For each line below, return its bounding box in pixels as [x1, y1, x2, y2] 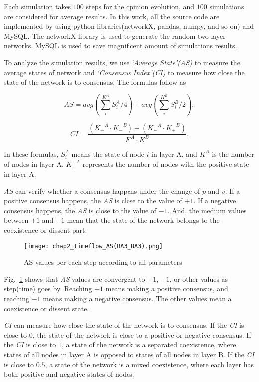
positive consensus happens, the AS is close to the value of [4, 195, 182, 206]
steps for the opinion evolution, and [86, 1, 195, 11]
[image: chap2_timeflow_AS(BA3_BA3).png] [24, 242, 163, 250]
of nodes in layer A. [4, 158, 64, 169]
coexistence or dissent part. [4, 224, 87, 235]
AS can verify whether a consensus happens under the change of [4, 185, 200, 196]
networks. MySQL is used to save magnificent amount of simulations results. [4, 40, 237, 51]
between [4, 215, 29, 225]
